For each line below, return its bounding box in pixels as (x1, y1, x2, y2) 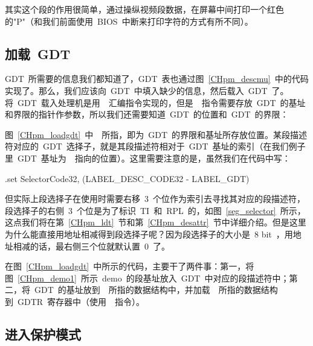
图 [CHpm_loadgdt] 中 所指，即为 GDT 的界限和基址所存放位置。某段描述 (5, 128, 308, 140)
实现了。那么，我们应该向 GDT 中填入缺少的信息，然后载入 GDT (5, 84, 268, 96)
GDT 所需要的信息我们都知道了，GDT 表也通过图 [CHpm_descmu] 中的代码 (5, 72, 309, 85)
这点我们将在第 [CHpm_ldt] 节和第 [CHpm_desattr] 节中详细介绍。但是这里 (5, 216, 306, 228)
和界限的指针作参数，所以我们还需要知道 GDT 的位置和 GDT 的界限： (5, 108, 289, 121)
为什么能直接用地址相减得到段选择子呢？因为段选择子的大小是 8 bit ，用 (5, 227, 293, 240)
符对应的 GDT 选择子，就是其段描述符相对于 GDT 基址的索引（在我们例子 (5, 140, 306, 153)
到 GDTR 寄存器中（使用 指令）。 (5, 295, 145, 307)
